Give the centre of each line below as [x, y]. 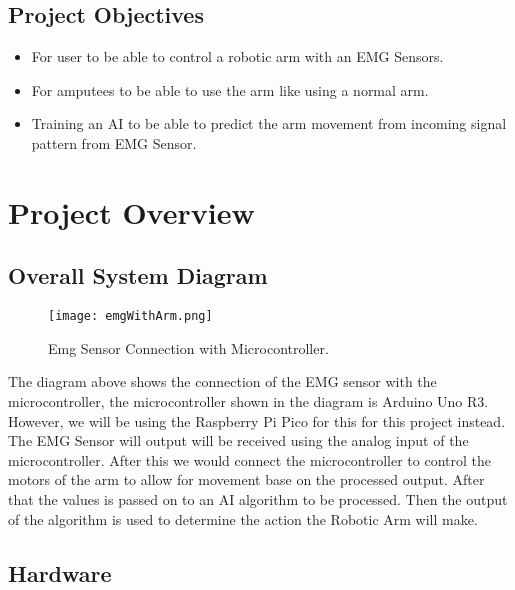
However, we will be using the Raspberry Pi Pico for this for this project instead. [257, 420]
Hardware [60, 572]
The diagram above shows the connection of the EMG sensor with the [222, 381]
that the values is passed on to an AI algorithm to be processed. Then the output [258, 498]
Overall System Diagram [138, 275]
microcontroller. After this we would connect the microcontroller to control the [249, 459]
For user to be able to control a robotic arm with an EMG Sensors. [237, 56]
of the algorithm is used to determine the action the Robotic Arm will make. [243, 518]
